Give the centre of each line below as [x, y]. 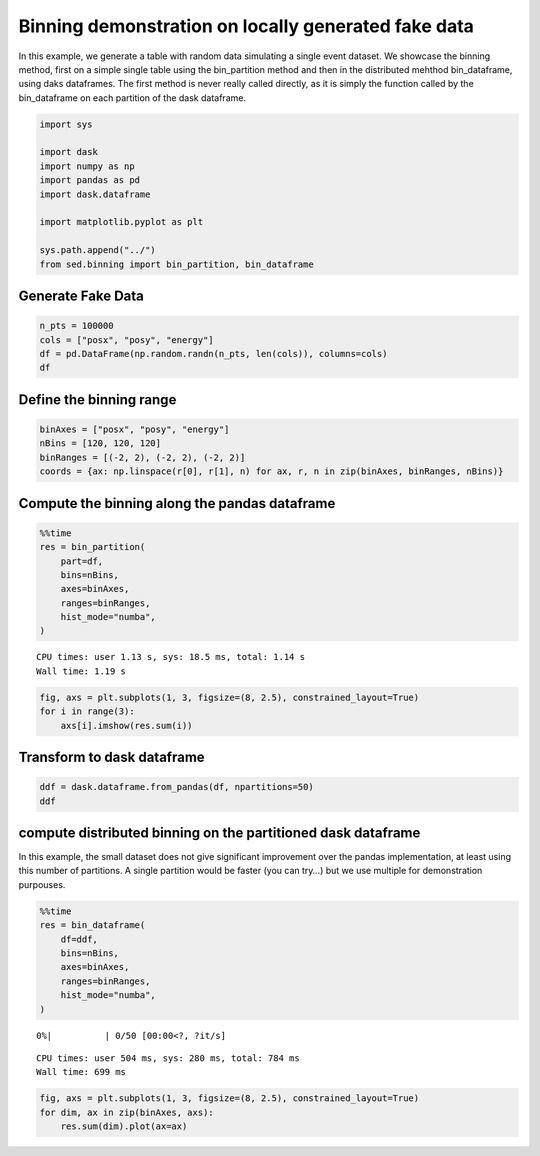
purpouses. [42, 884]
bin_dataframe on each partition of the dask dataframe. [132, 97]
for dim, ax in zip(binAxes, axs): [126, 1112]
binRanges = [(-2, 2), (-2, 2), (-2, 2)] [142, 457]
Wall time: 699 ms [81, 1072]
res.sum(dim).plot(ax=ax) [124, 1126]
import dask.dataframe [95, 194]
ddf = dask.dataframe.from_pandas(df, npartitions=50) [176, 787]
